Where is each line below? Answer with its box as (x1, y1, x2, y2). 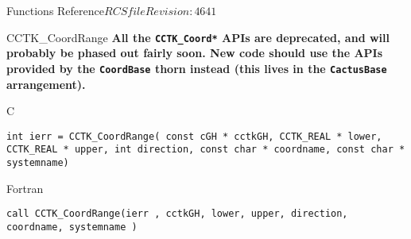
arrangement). (6, 75, 86, 92)
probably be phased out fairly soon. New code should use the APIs (6, 44, 383, 61)
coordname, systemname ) (6, 221, 138, 233)
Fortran (6, 179, 44, 196)
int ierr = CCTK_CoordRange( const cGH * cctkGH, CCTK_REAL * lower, (6, 130, 382, 142)
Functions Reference (6, 2, 105, 18)
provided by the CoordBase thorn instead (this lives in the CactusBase (6, 60, 387, 76)
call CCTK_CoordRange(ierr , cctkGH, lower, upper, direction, (6, 208, 348, 220)
